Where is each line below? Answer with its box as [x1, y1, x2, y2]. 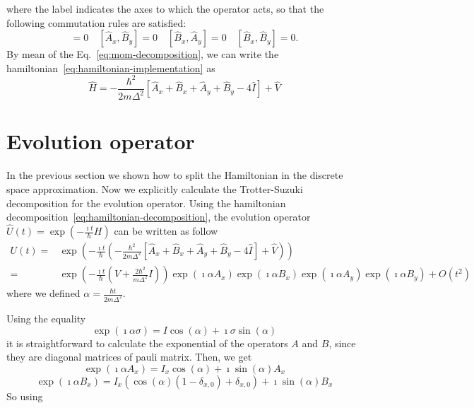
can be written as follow [114, 223, 218, 238]
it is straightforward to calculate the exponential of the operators [6, 335, 288, 350]
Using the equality [6, 310, 86, 325]
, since [328, 335, 356, 350]
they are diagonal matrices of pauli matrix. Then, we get [6, 349, 252, 364]
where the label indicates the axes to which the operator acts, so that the [6, 1, 324, 16]
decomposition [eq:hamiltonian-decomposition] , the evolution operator [6, 209, 311, 224]
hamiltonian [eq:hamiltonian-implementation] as [6, 60, 215, 75]
